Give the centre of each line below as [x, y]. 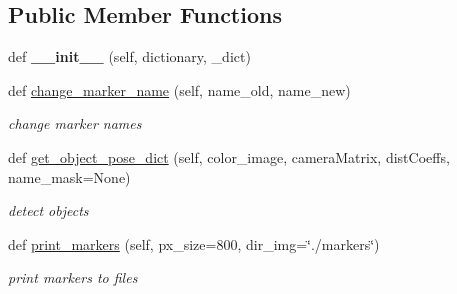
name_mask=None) [69, 176]
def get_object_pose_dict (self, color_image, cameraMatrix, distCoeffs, [229, 156]
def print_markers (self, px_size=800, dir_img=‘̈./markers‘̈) [194, 243]
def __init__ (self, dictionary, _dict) [129, 56]
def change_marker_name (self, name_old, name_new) [179, 89]
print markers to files [73, 277]
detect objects [48, 210]
